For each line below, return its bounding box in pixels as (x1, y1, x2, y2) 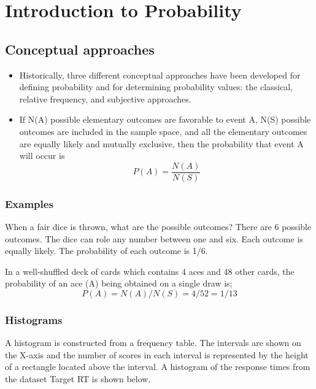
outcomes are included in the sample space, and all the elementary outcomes (19, 125, 307, 137)
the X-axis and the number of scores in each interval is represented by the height (5, 348, 309, 361)
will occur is (19, 149, 65, 162)
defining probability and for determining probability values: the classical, (19, 80, 293, 93)
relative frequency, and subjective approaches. (19, 92, 191, 105)
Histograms (5, 312, 63, 327)
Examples (5, 196, 53, 211)
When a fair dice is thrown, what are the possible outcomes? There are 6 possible (5, 220, 312, 233)
